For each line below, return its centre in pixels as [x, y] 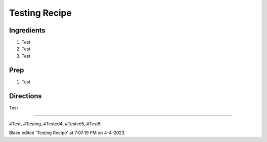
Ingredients [27, 30]
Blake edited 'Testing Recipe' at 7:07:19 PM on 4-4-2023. [67, 133]
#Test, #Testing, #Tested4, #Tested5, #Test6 [55, 124]
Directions [25, 96]
